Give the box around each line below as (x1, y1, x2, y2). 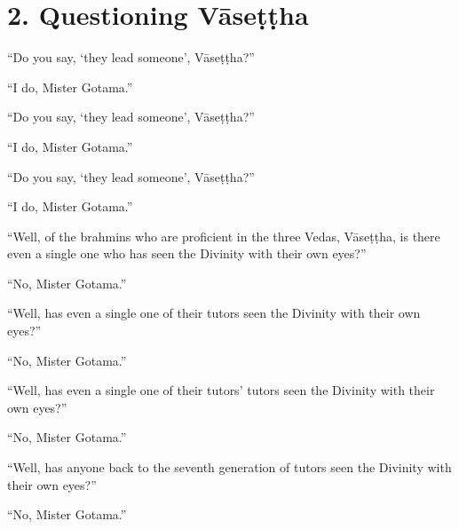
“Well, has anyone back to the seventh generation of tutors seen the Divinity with (7, 458, 452, 477)
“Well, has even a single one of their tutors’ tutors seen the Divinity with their (7, 381, 435, 399)
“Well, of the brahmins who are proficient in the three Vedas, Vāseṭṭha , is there (7, 226, 440, 245)
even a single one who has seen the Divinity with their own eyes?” (7, 244, 367, 263)
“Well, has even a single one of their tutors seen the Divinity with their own (7, 304, 421, 322)
